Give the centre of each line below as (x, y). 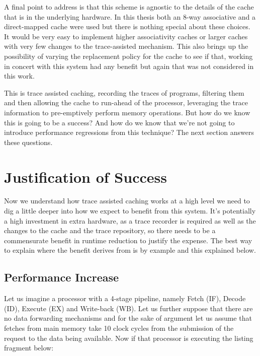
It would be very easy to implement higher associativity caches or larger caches (126, 36)
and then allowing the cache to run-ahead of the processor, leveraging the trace (126, 102)
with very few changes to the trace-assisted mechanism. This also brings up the (126, 46)
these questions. (28, 142)
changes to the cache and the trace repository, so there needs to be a (110, 230)
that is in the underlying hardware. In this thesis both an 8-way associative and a (130, 16)
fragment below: (29, 348)
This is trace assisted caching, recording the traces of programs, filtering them (124, 92)
